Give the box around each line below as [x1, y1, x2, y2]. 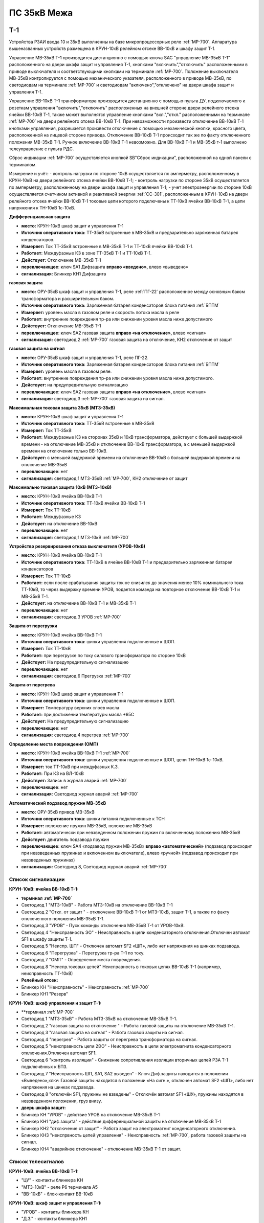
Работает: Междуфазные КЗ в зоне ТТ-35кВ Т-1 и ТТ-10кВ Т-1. [21, 250, 152, 256]
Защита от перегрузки [9, 623, 58, 629]
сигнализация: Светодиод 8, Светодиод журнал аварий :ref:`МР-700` [21, 864, 168, 870]
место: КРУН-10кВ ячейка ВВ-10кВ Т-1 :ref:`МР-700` [21, 750, 130, 756]
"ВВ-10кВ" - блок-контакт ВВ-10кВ [21, 1191, 93, 1197]
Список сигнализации [9, 876, 65, 883]
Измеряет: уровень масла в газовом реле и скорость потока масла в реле [21, 309, 179, 315]
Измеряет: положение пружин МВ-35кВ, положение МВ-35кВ [21, 822, 153, 829]
